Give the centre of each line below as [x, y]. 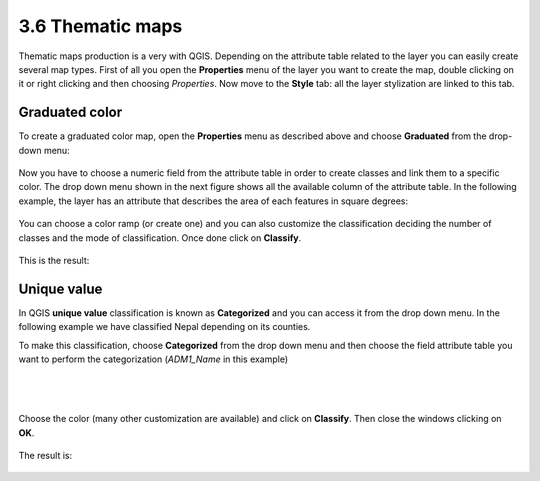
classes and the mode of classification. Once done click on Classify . [160, 237]
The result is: [45, 455]
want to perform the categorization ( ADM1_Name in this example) [153, 359]
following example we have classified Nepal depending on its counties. [164, 327]
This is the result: [54, 260]
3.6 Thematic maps [100, 26]
